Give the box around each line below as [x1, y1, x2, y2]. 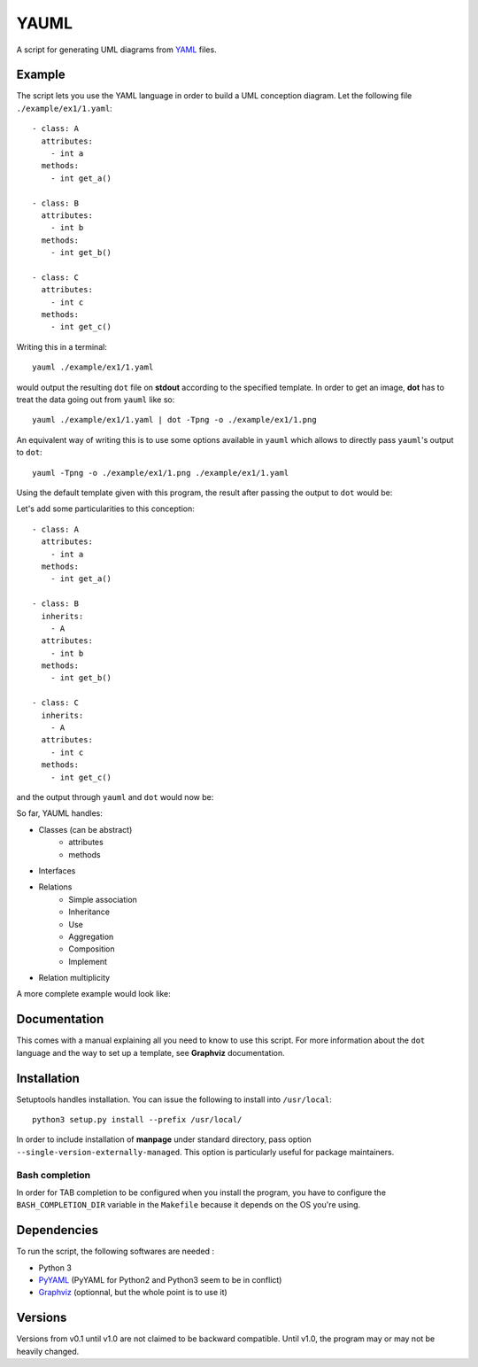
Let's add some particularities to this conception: [16, 503, 195, 514]
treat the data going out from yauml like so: [16, 394, 175, 405]
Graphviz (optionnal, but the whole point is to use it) [38, 1287, 227, 1298]
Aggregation [68, 931, 114, 942]
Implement [68, 956, 108, 967]
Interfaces [38, 865, 76, 876]
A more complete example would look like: [16, 989, 172, 999]
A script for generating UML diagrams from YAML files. [16, 44, 217, 55]
